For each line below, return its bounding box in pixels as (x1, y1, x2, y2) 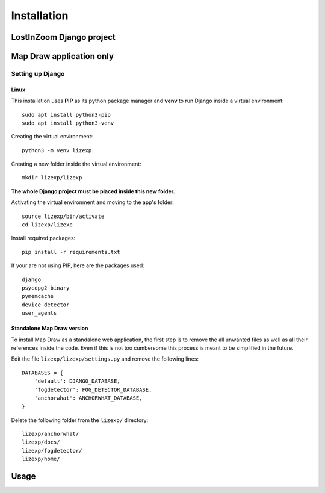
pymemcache (22, 293, 54, 300)
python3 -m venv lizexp (22, 147, 92, 153)
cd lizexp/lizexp (22, 222, 73, 228)
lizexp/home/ (22, 456, 60, 463)
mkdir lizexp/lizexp (22, 175, 82, 181)
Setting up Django (11, 69, 65, 78)
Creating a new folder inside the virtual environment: (11, 160, 141, 168)
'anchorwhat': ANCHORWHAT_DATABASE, (34, 394, 143, 402)
